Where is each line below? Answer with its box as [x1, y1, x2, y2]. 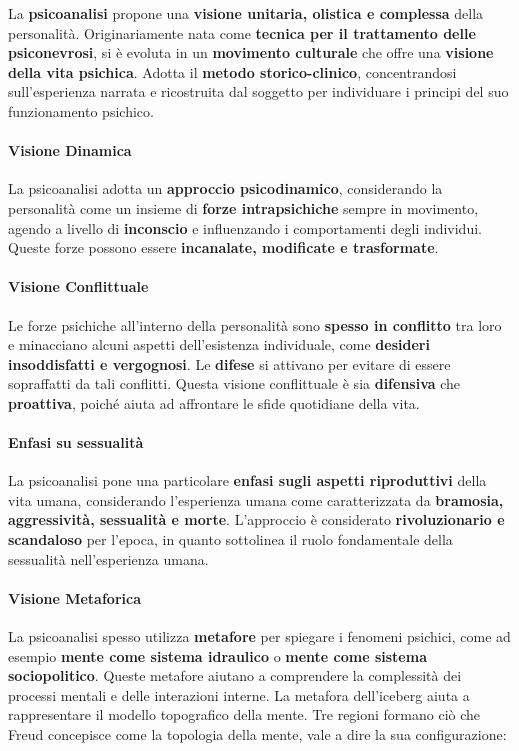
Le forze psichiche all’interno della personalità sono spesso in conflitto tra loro [8, 314, 502, 335]
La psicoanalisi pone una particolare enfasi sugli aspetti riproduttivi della [8, 470, 487, 491]
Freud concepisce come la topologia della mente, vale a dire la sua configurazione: [8, 724, 507, 745]
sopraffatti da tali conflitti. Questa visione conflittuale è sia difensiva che [8, 373, 461, 394]
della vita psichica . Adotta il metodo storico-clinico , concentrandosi [8, 61, 457, 82]
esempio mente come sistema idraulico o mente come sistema [8, 645, 427, 666]
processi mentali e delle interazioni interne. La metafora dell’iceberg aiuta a [8, 684, 470, 705]
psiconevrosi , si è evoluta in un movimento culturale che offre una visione [8, 42, 494, 63]
